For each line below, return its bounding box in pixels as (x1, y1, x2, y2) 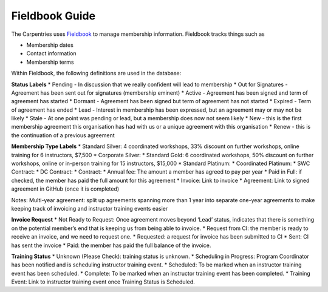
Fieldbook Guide (11, 9, 96, 22)
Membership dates (26, 41, 74, 49)
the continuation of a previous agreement (11, 131, 115, 139)
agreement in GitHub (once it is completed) (11, 185, 120, 192)
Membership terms (26, 58, 74, 66)
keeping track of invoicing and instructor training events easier (11, 205, 168, 212)
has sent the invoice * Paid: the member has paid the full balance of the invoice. (11, 242, 211, 249)
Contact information (26, 50, 77, 57)
